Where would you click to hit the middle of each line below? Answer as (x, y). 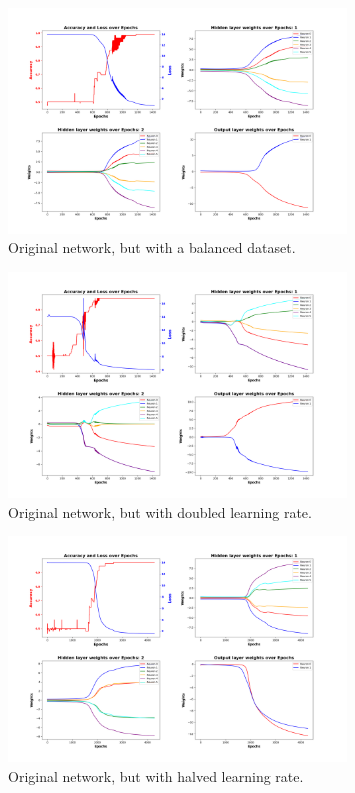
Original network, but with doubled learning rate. (160, 511)
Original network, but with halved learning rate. (156, 775)
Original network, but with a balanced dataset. (152, 247)
